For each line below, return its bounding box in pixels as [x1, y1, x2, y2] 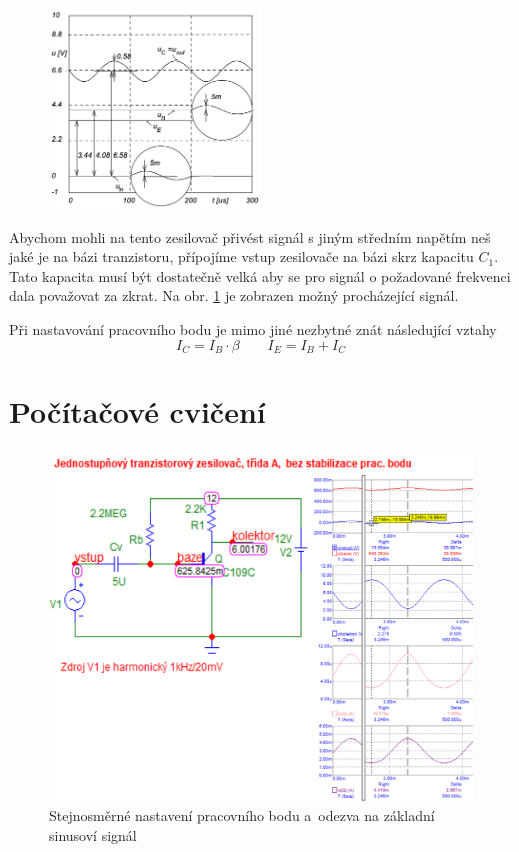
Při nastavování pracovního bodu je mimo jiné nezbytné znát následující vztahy [9, 319, 497, 340]
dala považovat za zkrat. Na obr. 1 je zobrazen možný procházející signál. [9, 285, 459, 306]
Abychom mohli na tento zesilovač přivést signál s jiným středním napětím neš [9, 226, 491, 247]
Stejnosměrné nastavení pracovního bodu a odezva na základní [49, 805, 435, 826]
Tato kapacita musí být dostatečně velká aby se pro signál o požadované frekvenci [9, 265, 511, 286]
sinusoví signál [49, 824, 137, 845]
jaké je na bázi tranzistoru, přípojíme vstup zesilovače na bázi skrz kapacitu [9, 246, 474, 267]
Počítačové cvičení [9, 391, 266, 432]
